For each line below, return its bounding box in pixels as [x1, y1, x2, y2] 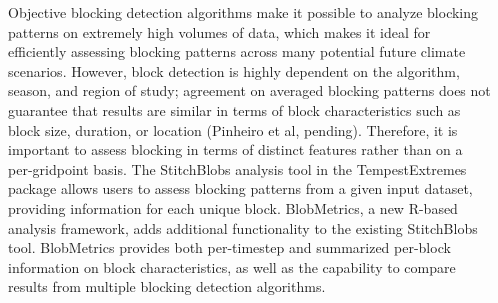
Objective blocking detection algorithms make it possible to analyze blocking [8, 2, 479, 22]
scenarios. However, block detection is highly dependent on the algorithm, [8, 60, 460, 81]
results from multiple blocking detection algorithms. [8, 276, 326, 297]
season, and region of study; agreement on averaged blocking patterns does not [8, 80, 491, 101]
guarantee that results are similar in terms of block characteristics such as [8, 99, 461, 120]
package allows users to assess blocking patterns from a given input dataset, [8, 178, 473, 199]
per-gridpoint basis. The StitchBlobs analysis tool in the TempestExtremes [8, 158, 467, 179]
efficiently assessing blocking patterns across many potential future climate [8, 41, 466, 62]
